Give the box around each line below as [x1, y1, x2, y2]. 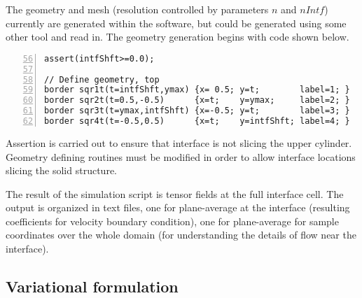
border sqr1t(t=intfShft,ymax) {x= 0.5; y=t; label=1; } [44, 85, 350, 95]
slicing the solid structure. [6, 163, 117, 178]
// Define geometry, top [44, 74, 160, 85]
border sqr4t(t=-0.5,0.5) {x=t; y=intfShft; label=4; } [44, 116, 350, 127]
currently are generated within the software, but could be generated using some [6, 15, 347, 30]
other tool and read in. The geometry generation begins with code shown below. [6, 29, 349, 44]
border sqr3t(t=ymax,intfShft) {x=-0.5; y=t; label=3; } [44, 106, 350, 116]
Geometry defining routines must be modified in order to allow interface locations [6, 149, 356, 164]
